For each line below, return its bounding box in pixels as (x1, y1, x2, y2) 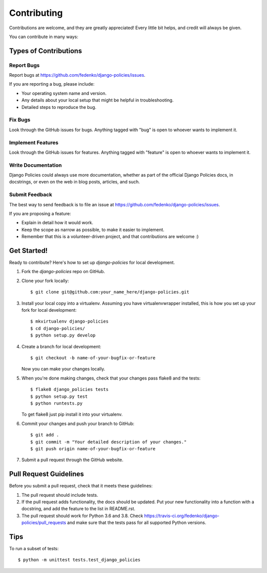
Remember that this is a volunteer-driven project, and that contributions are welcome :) (21, 234, 199, 239)
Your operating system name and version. (21, 90, 107, 96)
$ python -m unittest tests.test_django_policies (18, 557, 141, 563)
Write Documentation (9, 161, 62, 168)
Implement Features (9, 139, 59, 146)
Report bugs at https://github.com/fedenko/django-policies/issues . (9, 72, 146, 78)
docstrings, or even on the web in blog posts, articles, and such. (9, 179, 140, 185)
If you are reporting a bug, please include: (9, 81, 95, 87)
